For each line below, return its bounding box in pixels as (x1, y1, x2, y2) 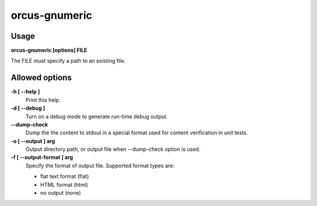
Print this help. (25, 96, 61, 103)
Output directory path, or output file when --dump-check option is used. (25, 146, 201, 153)
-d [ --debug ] (11, 104, 45, 112)
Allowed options (11, 73, 72, 83)
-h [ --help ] (11, 88, 41, 95)
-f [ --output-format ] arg (11, 154, 73, 161)
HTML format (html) (40, 181, 88, 188)
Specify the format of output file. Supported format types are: (25, 162, 175, 169)
